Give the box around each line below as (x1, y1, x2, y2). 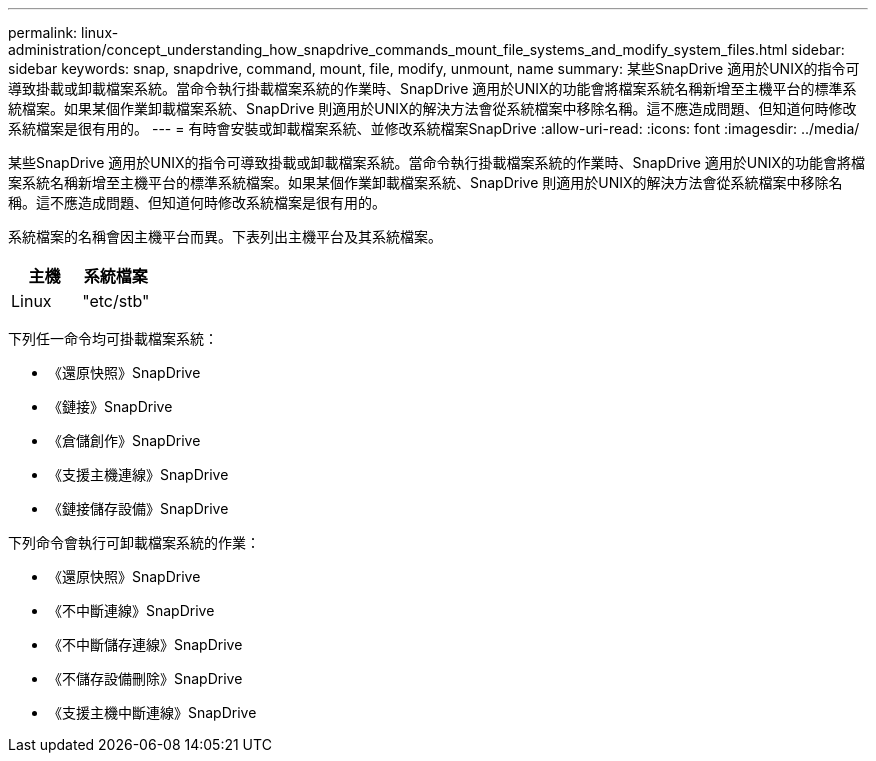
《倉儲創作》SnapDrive (48, 432, 201, 449)
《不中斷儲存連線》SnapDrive (48, 636, 243, 653)
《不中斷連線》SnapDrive (48, 602, 215, 619)
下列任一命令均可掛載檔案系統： (8, 330, 218, 347)
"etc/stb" (82, 291, 150, 311)
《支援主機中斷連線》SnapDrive (48, 704, 257, 721)
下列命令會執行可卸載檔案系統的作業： (8, 534, 260, 551)
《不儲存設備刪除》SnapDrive (48, 670, 243, 687)
